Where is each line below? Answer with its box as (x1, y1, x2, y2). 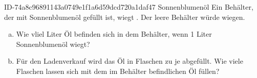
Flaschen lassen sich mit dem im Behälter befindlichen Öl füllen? (16, 65, 220, 76)
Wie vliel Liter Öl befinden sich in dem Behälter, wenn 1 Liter (16, 29, 212, 39)
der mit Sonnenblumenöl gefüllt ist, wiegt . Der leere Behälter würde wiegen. (4, 11, 245, 22)
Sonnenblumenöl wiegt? (16, 38, 90, 49)
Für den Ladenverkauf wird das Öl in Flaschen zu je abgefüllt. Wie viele (16, 56, 243, 66)
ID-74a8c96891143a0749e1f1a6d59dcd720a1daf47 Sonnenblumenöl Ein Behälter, (4, 2, 253, 12)
